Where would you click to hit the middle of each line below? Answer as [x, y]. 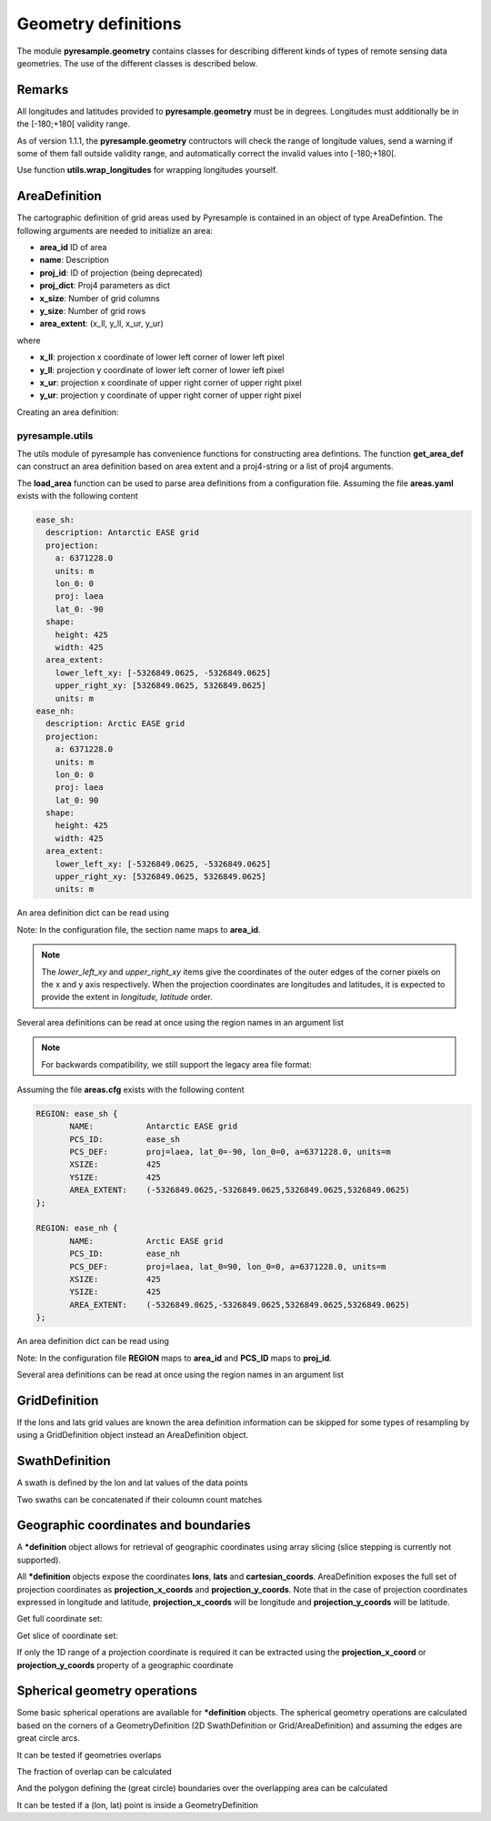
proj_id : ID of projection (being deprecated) [121, 272]
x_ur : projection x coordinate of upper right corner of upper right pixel [170, 383]
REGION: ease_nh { [77, 1228]
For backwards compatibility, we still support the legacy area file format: [177, 1064]
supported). [39, 1560]
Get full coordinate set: [60, 1619]
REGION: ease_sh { [77, 1113]
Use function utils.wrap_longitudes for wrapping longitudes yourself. [147, 170]
